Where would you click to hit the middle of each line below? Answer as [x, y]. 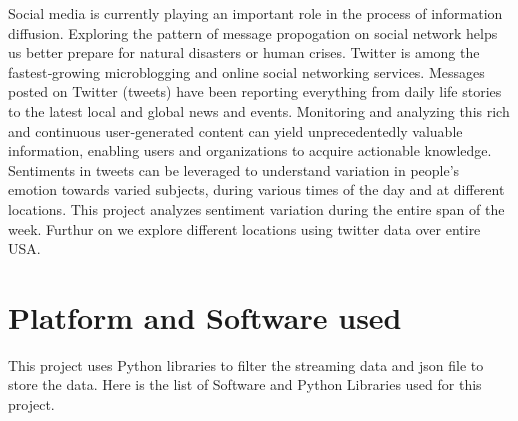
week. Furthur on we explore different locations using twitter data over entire [244, 228]
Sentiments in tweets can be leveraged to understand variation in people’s [234, 169]
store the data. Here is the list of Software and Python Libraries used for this [245, 384]
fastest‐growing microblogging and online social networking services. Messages [246, 71]
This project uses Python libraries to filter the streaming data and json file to [246, 364]
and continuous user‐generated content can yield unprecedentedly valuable [235, 130]
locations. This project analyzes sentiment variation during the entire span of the [256, 208]
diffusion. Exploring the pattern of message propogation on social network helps [253, 32]
